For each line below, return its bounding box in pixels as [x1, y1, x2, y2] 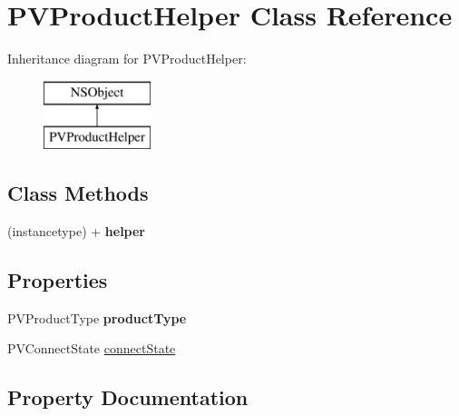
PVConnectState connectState [7, 339, 176, 358]
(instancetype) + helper [7, 222, 146, 241]
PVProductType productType [7, 308, 187, 327]
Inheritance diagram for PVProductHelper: [7, 49, 247, 68]
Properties [7, 266, 108, 294]
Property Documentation [7, 383, 249, 411]
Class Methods [7, 179, 149, 207]
